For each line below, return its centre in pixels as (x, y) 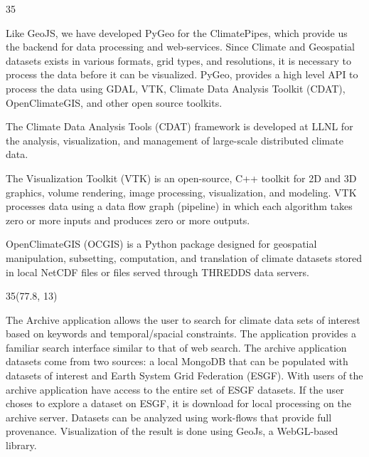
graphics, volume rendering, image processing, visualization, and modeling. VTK (181, 192)
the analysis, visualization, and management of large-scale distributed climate (175, 140)
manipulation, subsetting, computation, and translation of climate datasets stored (184, 257)
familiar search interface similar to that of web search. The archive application (176, 347)
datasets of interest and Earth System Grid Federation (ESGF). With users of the (184, 375)
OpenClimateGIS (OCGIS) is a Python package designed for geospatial (161, 244)
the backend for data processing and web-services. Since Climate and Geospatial (180, 47)
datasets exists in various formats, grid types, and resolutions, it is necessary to (179, 60)
